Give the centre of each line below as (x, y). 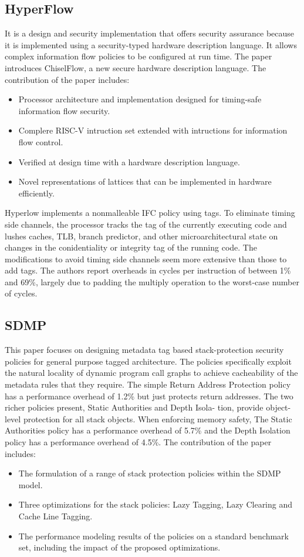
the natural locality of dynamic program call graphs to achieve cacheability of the (151, 373)
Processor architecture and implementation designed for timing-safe (140, 99)
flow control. (41, 141)
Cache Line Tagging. (55, 516)
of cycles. (21, 293)
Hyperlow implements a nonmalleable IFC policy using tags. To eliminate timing (150, 213)
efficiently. (36, 193)
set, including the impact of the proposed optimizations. (119, 547)
